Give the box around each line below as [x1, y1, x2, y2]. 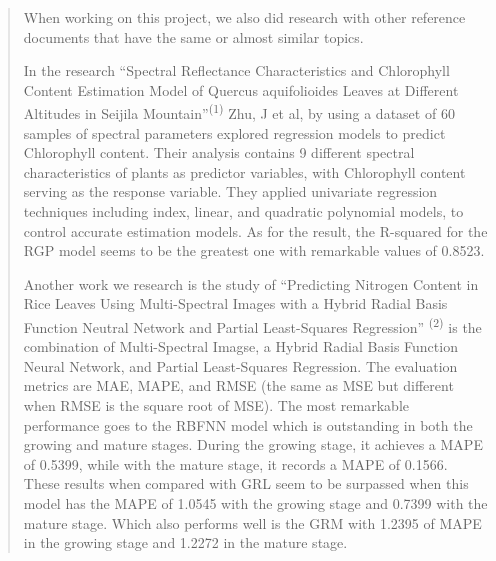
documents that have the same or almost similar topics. [23, 26, 364, 47]
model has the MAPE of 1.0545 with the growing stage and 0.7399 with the [23, 492, 488, 513]
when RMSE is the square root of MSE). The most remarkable [23, 395, 409, 415]
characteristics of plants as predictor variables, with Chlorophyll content [23, 161, 466, 182]
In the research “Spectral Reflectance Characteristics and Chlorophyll [23, 60, 450, 81]
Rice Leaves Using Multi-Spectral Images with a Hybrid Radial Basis [23, 293, 448, 314]
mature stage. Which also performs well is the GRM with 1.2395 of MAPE [23, 512, 482, 533]
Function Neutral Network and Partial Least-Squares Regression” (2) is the [23, 313, 482, 337]
